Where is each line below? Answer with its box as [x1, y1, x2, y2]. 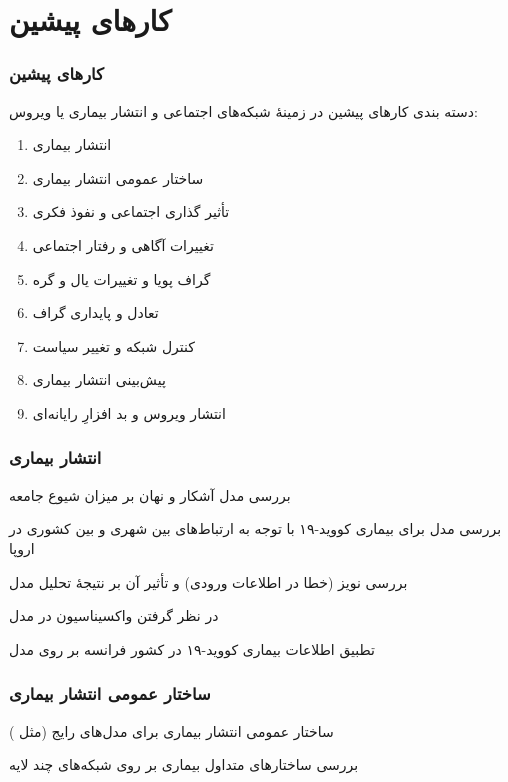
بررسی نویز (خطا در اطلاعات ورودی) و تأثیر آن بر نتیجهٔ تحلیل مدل [9, 571, 408, 592]
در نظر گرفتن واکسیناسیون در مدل [9, 605, 219, 626]
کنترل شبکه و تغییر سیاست [32, 335, 195, 356]
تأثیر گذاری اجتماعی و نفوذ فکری [32, 201, 230, 222]
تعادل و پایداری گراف [32, 302, 159, 323]
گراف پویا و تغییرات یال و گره [32, 268, 211, 289]
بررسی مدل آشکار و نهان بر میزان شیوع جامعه [9, 484, 291, 505]
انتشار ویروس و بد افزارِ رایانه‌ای [32, 402, 226, 423]
